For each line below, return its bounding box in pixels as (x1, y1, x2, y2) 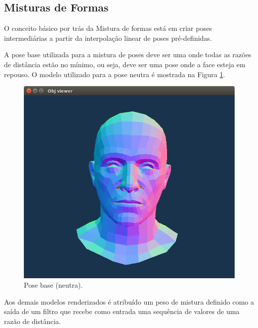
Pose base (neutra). (24, 280, 83, 290)
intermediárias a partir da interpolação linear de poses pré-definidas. (4, 32, 212, 43)
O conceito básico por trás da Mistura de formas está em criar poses (4, 23, 212, 33)
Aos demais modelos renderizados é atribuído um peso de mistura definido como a (4, 296, 255, 307)
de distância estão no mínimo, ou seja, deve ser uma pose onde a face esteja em (4, 59, 246, 69)
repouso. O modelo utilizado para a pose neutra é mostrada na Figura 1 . (4, 69, 225, 79)
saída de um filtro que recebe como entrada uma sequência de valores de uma (4, 306, 240, 317)
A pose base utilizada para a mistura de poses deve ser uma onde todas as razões (4, 49, 252, 60)
